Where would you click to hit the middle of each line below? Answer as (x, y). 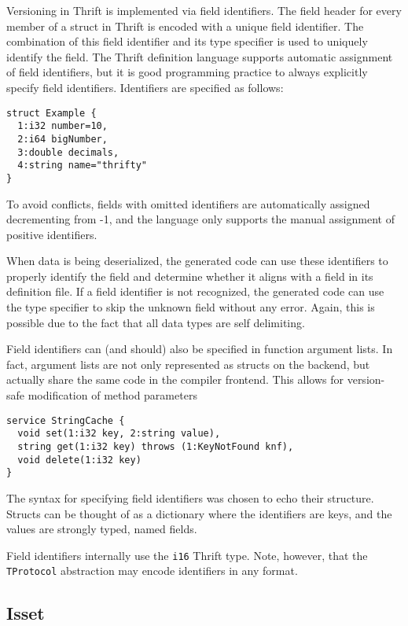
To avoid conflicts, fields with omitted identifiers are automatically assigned (188, 203)
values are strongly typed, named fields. (102, 529)
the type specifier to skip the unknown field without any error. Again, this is (191, 307)
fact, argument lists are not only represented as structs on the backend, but (188, 364)
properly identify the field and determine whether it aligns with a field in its (190, 276)
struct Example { (51, 113)
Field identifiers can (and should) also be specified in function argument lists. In (200, 349)
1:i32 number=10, (62, 126)
